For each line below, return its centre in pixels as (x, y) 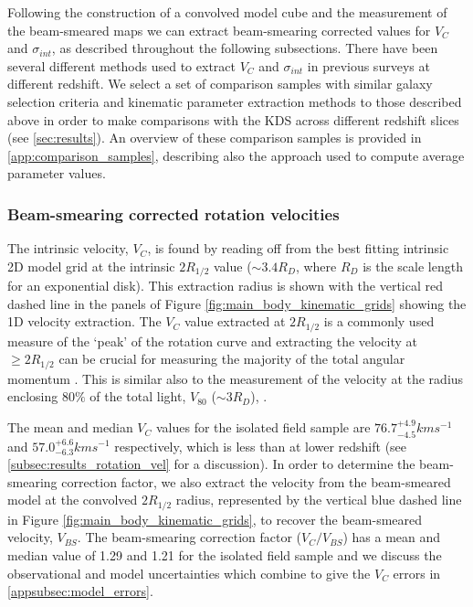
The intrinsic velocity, (68, 248)
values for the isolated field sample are (263, 427)
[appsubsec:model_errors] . (80, 591)
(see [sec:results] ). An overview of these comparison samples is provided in (215, 138)
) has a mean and (392, 537)
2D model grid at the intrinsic (91, 266)
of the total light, (138, 396)
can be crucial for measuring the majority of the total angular (232, 359)
